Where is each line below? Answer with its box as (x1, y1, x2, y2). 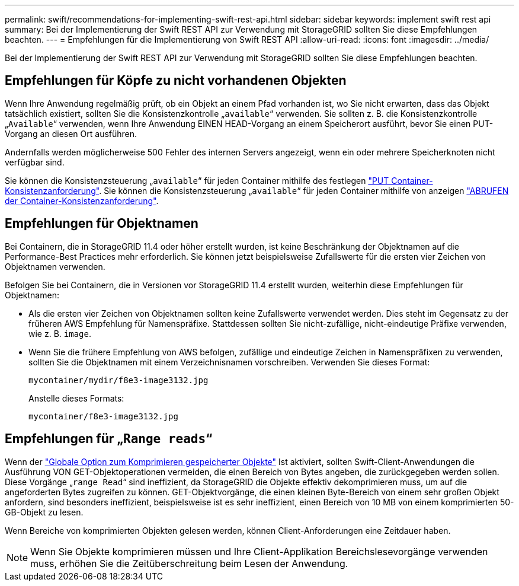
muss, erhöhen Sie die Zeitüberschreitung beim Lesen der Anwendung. (30, 557, 348, 569)
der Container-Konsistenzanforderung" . (5, 195, 159, 206)
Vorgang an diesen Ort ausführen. (5, 128, 137, 139)
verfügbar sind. (5, 157, 65, 167)
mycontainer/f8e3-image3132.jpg (28, 411, 178, 421)
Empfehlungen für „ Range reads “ (5, 431, 213, 447)
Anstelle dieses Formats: (28, 393, 124, 403)
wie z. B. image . (28, 328, 91, 339)
